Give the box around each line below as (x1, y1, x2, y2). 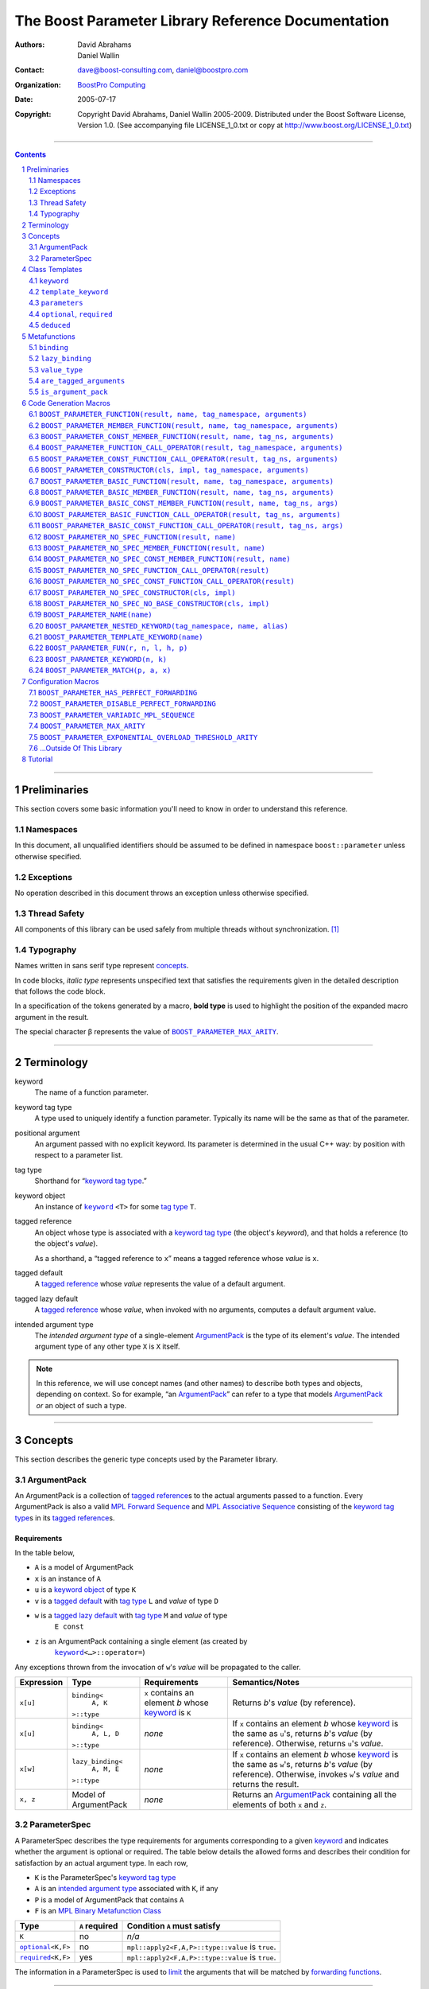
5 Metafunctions (21, 331, 75, 341)
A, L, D (91, 1729, 119, 1738)
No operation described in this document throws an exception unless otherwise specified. (14, 888, 309, 897)
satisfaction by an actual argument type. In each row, (14, 1858, 188, 1867)
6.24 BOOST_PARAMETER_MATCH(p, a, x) (29, 665, 172, 675)
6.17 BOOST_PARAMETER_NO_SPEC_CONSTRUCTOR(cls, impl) (29, 587, 236, 597)
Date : (14, 95, 33, 104)
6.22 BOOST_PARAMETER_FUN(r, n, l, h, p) (29, 643, 188, 652)
